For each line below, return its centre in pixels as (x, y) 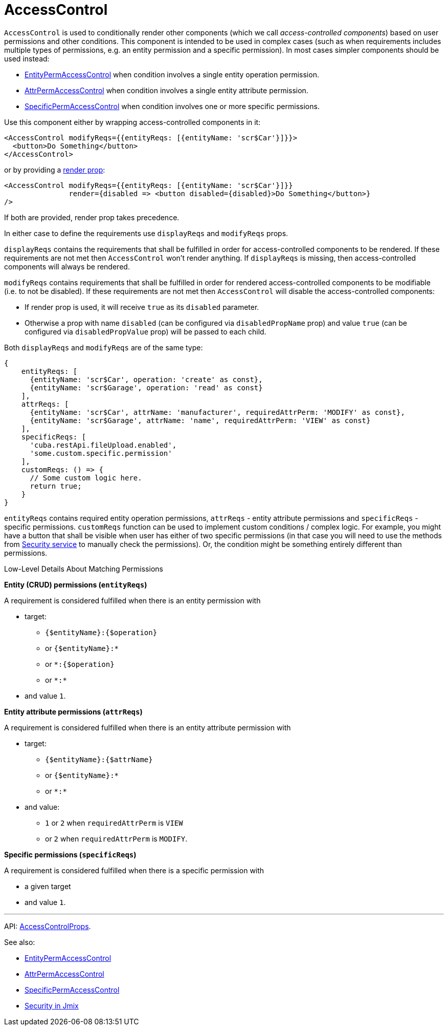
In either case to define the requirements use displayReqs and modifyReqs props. (146, 233)
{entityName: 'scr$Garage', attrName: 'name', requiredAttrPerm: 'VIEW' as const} (200, 420)
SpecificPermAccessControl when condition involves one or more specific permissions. (172, 106)
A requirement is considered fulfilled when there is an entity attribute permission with (148, 727)
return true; (56, 486)
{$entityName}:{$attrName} (99, 759)
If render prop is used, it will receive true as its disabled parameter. (142, 307)
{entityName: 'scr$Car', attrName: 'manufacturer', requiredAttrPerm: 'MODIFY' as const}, (217, 412)
